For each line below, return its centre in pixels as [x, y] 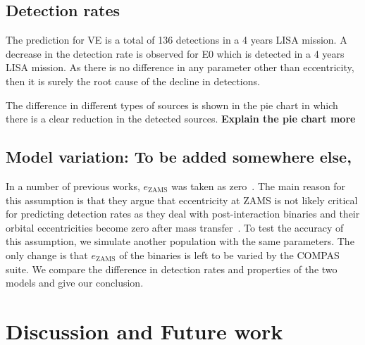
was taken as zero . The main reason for [259, 186]
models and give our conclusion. [75, 283]
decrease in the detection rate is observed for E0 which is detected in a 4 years [175, 53]
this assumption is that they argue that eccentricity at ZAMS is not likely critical [182, 200]
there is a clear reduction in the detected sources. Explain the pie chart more [181, 119]
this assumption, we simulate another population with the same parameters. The [180, 241]
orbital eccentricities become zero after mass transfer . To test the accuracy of [175, 227]
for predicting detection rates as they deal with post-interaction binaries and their [183, 214]
